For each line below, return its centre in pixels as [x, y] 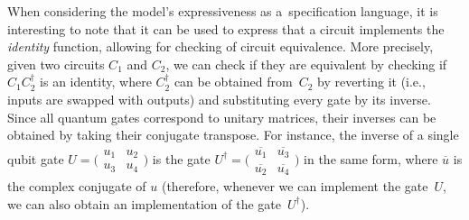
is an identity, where [96, 82]
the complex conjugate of [77, 186]
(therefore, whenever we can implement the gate [295, 186]
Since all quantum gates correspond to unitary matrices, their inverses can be [222, 117]
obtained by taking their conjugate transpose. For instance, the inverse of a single [233, 135]
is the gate [181, 158]
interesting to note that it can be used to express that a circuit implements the [226, 28]
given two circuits [56, 64]
